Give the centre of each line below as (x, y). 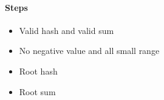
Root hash (38, 71)
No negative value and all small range (89, 51)
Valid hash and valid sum (67, 30)
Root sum (37, 91)
